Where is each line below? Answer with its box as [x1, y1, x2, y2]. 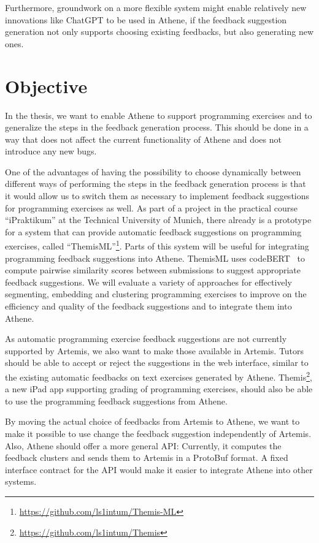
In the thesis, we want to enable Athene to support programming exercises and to [5, 108, 312, 121]
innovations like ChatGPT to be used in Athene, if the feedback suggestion [5, 13, 287, 26]
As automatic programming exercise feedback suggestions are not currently [5, 332, 287, 345]
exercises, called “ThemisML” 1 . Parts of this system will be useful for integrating [5, 238, 309, 253]
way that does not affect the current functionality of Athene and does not [5, 132, 282, 145]
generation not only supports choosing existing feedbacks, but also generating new [5, 25, 314, 38]
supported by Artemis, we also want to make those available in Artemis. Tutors [5, 344, 304, 357]
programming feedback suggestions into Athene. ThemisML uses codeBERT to [5, 251, 305, 264]
